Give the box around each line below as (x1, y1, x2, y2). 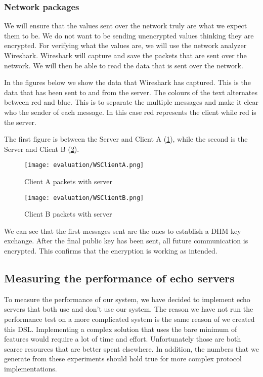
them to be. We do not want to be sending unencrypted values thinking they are (4, 30, 254, 40)
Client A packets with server (24, 176, 113, 186)
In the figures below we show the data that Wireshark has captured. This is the (4, 77, 251, 88)
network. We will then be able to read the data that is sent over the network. (4, 60, 243, 70)
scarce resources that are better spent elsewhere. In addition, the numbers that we (4, 343, 259, 354)
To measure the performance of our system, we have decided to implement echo (4, 294, 250, 304)
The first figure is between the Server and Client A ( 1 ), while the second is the (4, 134, 248, 144)
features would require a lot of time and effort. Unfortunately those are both (4, 333, 241, 344)
